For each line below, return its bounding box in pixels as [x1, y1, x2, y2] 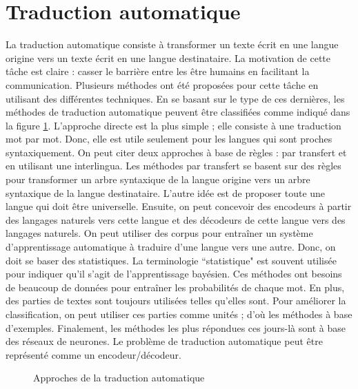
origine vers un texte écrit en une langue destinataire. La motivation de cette [6, 50, 331, 65]
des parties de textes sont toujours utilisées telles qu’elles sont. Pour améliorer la [6, 293, 346, 308]
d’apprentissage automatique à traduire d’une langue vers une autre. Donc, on [6, 240, 336, 254]
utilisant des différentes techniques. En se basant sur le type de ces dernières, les [6, 91, 345, 105]
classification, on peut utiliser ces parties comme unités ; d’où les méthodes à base [6, 307, 352, 321]
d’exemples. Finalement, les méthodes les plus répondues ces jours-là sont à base [6, 320, 346, 335]
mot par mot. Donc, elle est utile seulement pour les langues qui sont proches [6, 132, 332, 146]
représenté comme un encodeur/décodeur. [6, 347, 181, 361]
